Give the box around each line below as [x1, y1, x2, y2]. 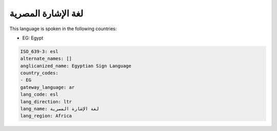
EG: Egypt [22, 35, 44, 41]
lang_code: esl [20, 92, 58, 97]
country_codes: [20, 70, 58, 76]
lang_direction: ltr [20, 99, 72, 104]
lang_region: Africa [20, 113, 72, 119]
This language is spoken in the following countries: [9, 26, 117, 32]
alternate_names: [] [20, 56, 72, 61]
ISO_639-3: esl [20, 49, 58, 54]
